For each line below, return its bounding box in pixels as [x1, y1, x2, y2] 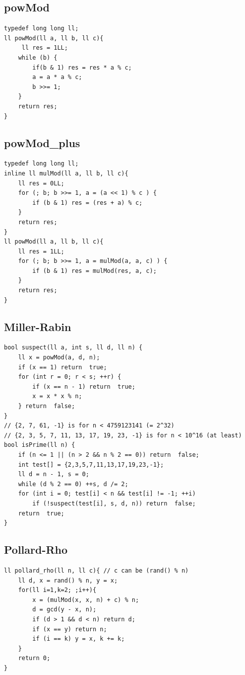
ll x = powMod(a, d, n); [18, 354, 100, 361]
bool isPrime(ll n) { [4, 441, 75, 449]
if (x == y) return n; [32, 625, 107, 633]
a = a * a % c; [32, 74, 82, 81]
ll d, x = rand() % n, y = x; [18, 577, 118, 584]
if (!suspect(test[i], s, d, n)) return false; [32, 500, 196, 507]
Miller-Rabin [4, 319, 71, 334]
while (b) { [18, 54, 58, 61]
